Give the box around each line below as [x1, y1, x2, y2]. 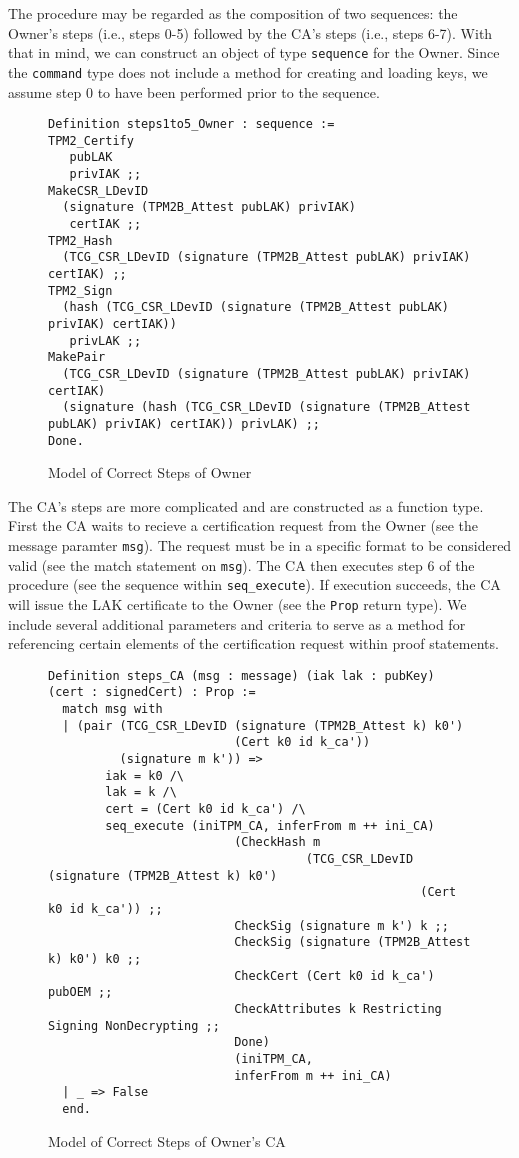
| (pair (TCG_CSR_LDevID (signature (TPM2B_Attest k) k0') [62, 718, 464, 733]
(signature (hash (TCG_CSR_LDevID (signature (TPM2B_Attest [62, 400, 471, 415]
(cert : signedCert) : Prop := [48, 685, 256, 700]
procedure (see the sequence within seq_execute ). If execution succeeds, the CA [8, 574, 501, 595]
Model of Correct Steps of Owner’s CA [48, 1130, 286, 1151]
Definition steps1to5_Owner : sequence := [48, 117, 335, 132]
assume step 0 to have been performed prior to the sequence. [8, 81, 380, 102]
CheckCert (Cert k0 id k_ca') [234, 968, 435, 983]
